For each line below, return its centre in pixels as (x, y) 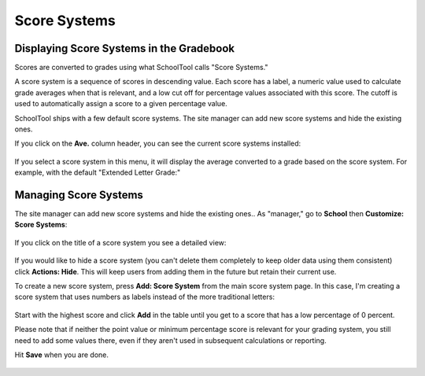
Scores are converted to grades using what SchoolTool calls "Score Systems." (141, 68)
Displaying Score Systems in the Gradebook (125, 48)
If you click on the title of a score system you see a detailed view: (120, 242)
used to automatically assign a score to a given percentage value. (121, 104)
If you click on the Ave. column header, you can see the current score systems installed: (158, 144)
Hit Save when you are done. (62, 355)
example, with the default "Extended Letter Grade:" (98, 172)
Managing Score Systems (79, 195)
